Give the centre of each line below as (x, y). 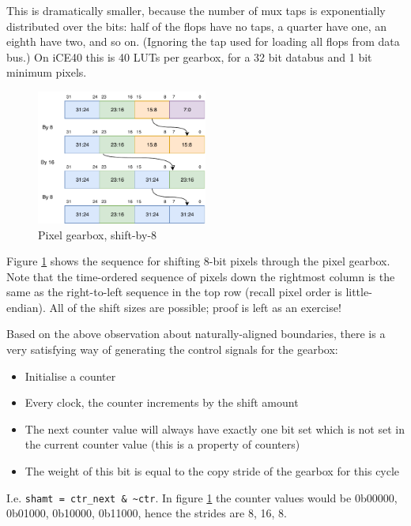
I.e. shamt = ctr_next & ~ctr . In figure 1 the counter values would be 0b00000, (202, 497)
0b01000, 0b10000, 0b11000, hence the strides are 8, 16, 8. (147, 513)
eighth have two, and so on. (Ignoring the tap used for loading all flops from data (203, 41)
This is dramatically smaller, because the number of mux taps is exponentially (196, 10)
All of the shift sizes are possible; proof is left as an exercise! (195, 307)
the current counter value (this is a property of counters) (162, 444)
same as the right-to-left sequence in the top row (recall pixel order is (174, 292)
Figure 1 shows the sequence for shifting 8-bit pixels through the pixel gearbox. (198, 261)
